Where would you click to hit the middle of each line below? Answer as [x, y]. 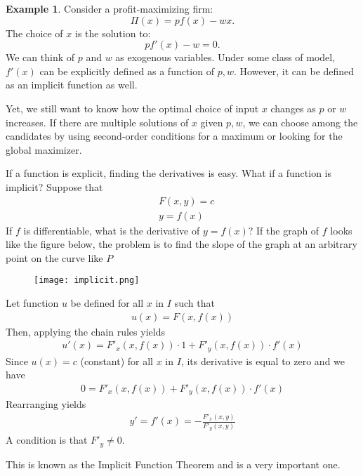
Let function [32, 303]
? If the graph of [284, 230]
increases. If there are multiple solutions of [97, 122]
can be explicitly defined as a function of [127, 71]
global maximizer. [44, 149]
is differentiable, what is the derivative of [112, 230]
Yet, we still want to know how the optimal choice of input [132, 108]
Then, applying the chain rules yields [85, 331]
